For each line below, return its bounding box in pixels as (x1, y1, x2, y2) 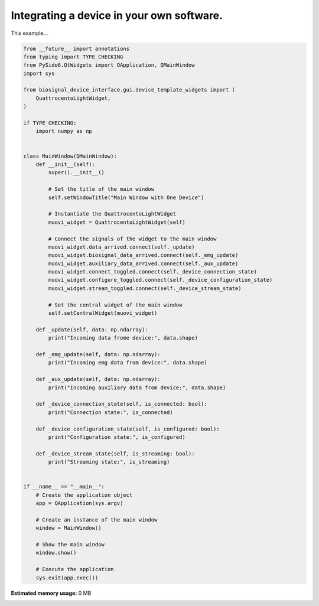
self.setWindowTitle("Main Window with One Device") (48, 194, 204, 201)
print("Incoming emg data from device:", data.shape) (48, 359, 207, 366)
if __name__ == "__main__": (23, 483, 105, 490)
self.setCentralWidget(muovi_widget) (48, 310, 158, 317)
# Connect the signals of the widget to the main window (48, 235, 217, 242)
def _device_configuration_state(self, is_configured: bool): (35, 425, 220, 432)
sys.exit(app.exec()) (35, 574, 99, 581)
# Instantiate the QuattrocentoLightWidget (48, 210, 177, 217)
